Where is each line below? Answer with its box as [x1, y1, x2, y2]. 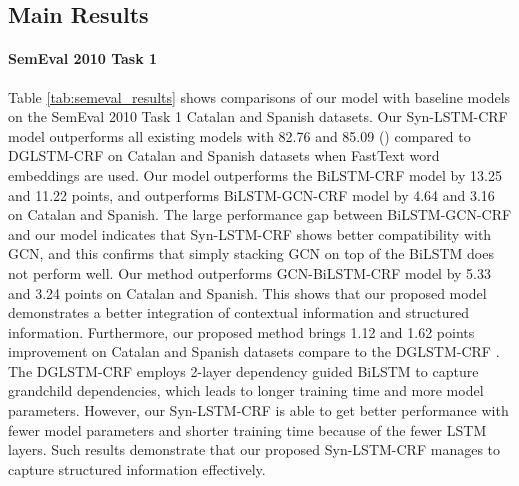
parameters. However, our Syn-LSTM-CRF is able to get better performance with [8, 400, 509, 421]
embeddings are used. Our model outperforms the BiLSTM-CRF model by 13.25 [8, 164, 502, 185]
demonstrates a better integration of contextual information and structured [8, 302, 469, 323]
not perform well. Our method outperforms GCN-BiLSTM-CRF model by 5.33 [8, 262, 491, 283]
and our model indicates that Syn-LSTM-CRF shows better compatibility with [8, 223, 492, 244]
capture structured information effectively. [8, 458, 266, 479]
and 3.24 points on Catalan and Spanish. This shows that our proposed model [8, 282, 487, 303]
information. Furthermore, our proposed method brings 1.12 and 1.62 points [8, 321, 475, 342]
